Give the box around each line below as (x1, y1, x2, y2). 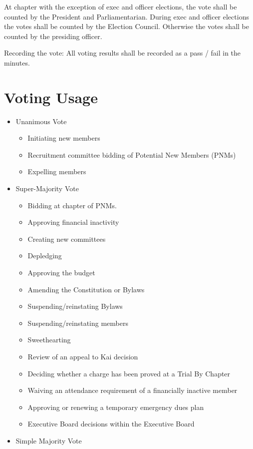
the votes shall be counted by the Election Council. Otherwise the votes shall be (4, 21, 249, 32)
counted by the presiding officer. (4, 31, 102, 41)
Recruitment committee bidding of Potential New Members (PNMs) (27, 149, 236, 160)
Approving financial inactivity (27, 217, 119, 227)
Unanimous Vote (15, 116, 67, 126)
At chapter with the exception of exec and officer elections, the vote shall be (4, 2, 237, 12)
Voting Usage (4, 87, 98, 107)
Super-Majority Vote (15, 183, 79, 194)
